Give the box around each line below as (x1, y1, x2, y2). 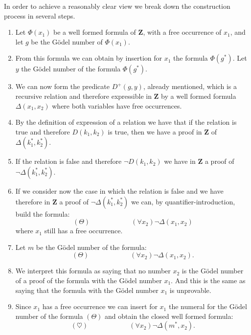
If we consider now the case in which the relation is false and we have (15, 185, 224, 196)
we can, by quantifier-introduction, (131, 196, 235, 206)
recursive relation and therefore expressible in (15, 90, 152, 101)
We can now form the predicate (15, 81, 110, 91)
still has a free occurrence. (44, 225, 123, 236)
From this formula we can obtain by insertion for (15, 53, 162, 63)
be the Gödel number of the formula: (36, 242, 147, 252)
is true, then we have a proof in (108, 126, 202, 136)
